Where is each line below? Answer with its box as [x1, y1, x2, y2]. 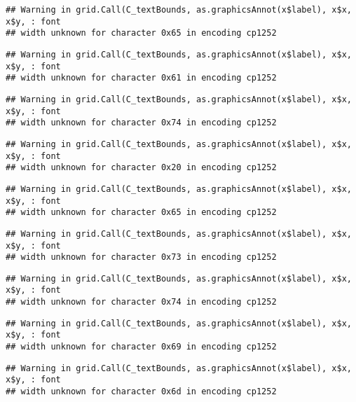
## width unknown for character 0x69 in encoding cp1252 [6, 342, 277, 352]
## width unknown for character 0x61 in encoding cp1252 [6, 73, 277, 83]
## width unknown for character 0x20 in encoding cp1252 [6, 162, 277, 173]
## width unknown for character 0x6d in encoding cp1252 [6, 387, 277, 397]
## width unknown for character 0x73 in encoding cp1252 [6, 252, 277, 263]
